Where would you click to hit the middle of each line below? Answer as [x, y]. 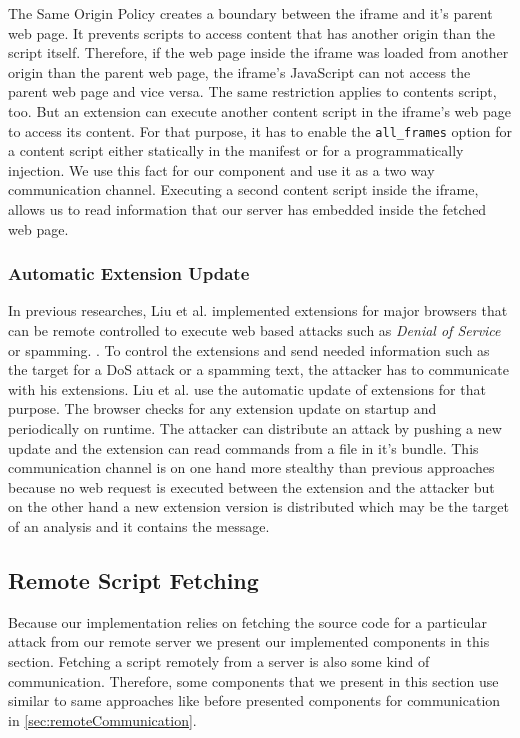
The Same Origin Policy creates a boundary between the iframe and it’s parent [250, 13]
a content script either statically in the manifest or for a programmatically [236, 150]
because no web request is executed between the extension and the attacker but [251, 486]
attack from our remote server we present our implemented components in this [249, 641]
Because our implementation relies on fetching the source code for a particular [247, 621]
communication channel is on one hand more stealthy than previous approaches [251, 467]
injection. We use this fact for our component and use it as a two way [221, 169]
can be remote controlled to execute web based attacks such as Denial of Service [254, 330]
